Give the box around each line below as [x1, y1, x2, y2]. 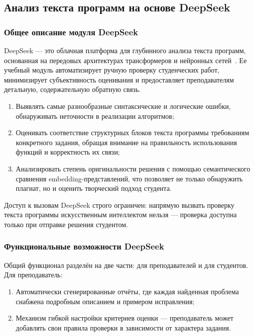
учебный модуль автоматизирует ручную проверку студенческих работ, [4, 65, 220, 75]
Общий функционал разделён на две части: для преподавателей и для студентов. [4, 259, 249, 270]
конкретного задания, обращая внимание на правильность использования [15, 137, 237, 147]
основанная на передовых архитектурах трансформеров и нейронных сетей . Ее [4, 55, 247, 65]
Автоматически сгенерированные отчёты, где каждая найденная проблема [15, 286, 239, 296]
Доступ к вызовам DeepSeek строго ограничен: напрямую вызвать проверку [4, 199, 235, 210]
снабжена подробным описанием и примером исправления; [15, 296, 195, 306]
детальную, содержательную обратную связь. [4, 84, 141, 94]
